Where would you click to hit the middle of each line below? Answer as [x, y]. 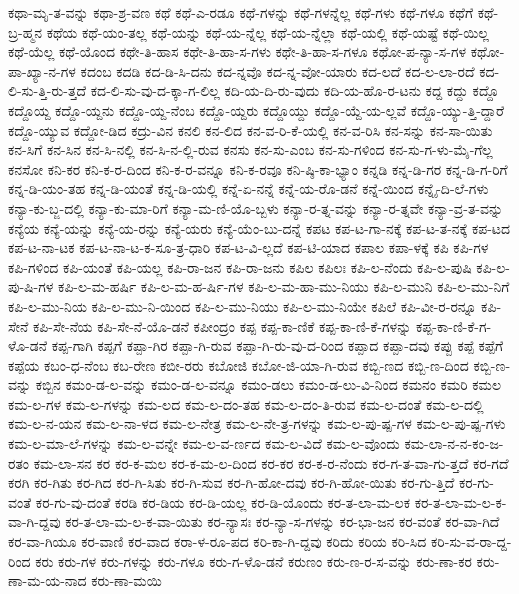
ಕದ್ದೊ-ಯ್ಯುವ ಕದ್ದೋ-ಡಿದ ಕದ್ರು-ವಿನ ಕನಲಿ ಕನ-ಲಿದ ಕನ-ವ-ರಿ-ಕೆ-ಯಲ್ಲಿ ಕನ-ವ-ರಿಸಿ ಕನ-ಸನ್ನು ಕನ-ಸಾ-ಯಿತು [250, 129]
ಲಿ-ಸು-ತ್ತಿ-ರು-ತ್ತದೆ [47, 90]
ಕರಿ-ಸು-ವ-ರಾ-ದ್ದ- [471, 541]
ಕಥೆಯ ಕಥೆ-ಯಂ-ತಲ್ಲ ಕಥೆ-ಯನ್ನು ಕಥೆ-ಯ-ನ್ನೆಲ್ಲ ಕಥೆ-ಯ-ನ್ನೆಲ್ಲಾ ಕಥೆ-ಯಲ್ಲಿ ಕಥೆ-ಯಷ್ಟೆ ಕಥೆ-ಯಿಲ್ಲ [267, 31]
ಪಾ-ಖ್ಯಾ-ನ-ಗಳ [42, 70]
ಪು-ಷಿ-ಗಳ [31, 286]
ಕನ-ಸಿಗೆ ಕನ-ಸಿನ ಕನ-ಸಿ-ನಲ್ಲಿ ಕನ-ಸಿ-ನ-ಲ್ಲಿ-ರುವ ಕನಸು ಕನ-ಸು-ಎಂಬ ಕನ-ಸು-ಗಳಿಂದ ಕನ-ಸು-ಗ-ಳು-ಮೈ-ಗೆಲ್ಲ [250, 149]
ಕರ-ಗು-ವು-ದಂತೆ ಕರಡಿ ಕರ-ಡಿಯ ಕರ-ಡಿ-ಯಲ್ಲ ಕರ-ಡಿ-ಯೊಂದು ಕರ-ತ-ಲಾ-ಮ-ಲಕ [222, 501]
